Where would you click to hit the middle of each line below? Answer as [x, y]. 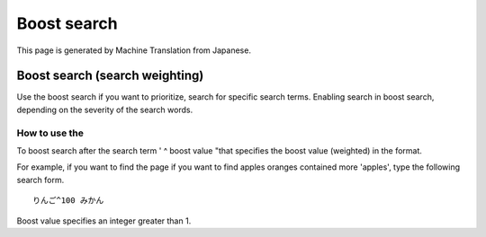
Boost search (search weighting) [110, 76]
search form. [40, 180]
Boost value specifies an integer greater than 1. [104, 221]
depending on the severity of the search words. [105, 110]
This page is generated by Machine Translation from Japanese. [134, 50]
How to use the [50, 133]
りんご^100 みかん [68, 201]
